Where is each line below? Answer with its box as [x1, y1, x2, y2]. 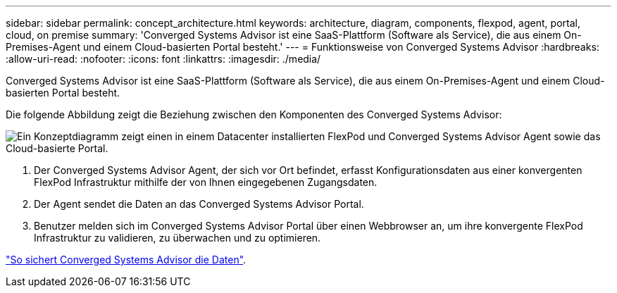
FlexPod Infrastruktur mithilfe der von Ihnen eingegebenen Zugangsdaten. [34, 176, 378, 188]
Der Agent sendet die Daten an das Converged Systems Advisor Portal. [34, 198, 364, 210]
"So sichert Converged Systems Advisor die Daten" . [6, 254, 247, 266]
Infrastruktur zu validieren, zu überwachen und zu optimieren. [34, 232, 321, 244]
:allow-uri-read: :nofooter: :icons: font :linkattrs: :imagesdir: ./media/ [6, 53, 321, 65]
